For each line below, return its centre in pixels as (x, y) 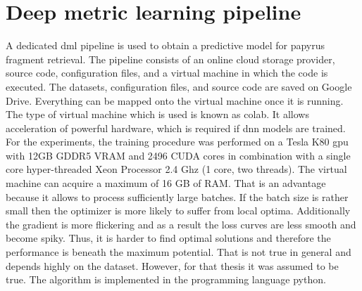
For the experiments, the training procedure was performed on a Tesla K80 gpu (177, 142)
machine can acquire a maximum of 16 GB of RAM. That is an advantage (166, 183)
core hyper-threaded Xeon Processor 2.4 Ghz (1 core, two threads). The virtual (176, 169)
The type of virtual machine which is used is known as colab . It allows (157, 114)
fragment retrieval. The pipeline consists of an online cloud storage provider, (170, 59)
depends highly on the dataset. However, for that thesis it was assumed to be (172, 265)
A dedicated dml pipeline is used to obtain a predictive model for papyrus (166, 45)
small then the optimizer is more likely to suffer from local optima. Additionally (178, 211)
